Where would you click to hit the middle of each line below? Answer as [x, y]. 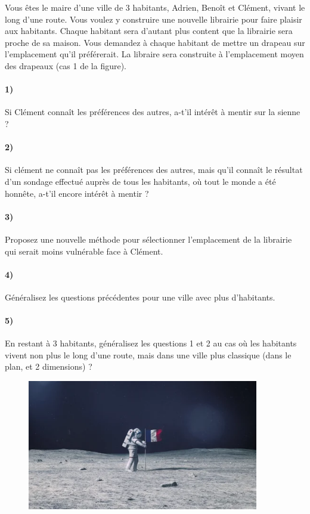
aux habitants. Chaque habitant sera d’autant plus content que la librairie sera [149, 31]
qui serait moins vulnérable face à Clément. [84, 251]
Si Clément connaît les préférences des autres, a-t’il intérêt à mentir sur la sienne [153, 112]
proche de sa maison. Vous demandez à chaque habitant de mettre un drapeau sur [155, 42]
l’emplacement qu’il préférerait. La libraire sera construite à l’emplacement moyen [154, 54]
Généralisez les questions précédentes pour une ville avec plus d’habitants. [140, 297]
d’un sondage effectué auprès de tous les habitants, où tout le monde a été [140, 181]
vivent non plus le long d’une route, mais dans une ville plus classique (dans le [148, 354]
